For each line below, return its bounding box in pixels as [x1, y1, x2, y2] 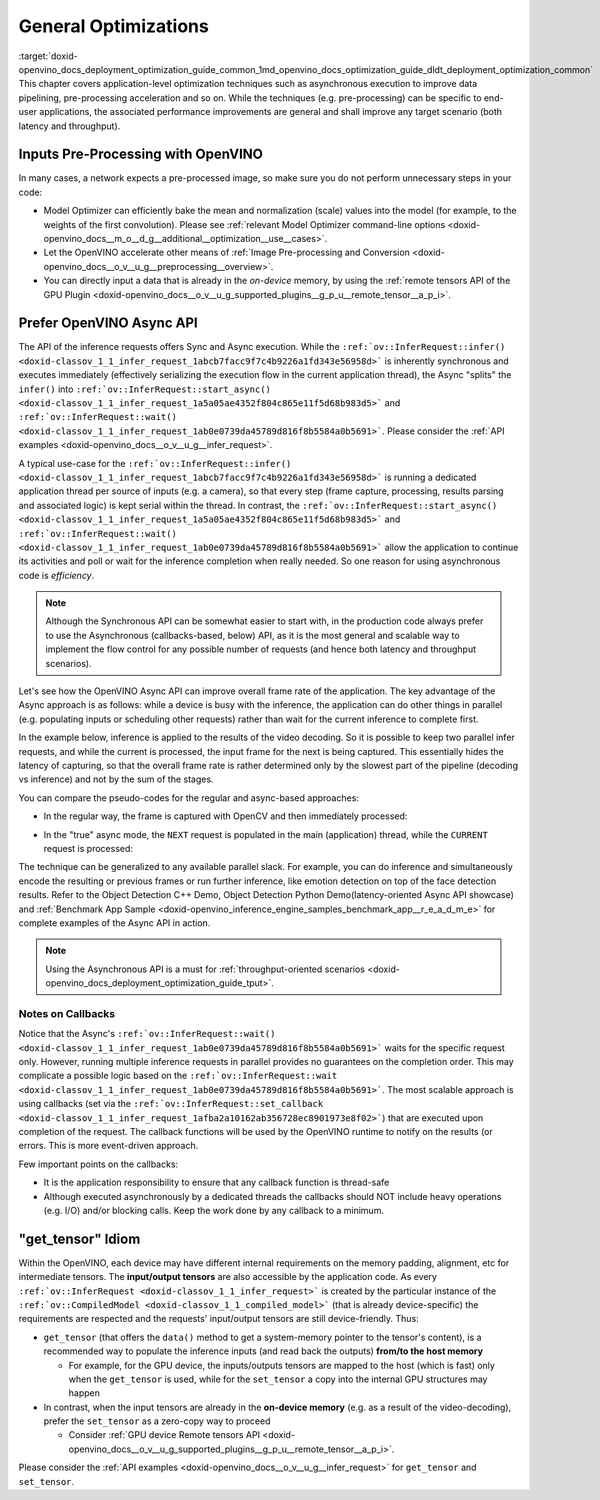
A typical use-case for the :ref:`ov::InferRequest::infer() [18, 457, 292, 469]
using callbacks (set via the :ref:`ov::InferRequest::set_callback [18, 1098, 324, 1110]
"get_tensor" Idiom [18, 1230, 141, 1247]
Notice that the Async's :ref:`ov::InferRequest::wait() [18, 1028, 276, 1040]
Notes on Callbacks [18, 1006, 115, 1020]
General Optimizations [18, 15, 209, 37]
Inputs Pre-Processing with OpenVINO [18, 146, 264, 163]
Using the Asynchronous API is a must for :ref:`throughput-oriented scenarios [45, 963, 365, 975]
